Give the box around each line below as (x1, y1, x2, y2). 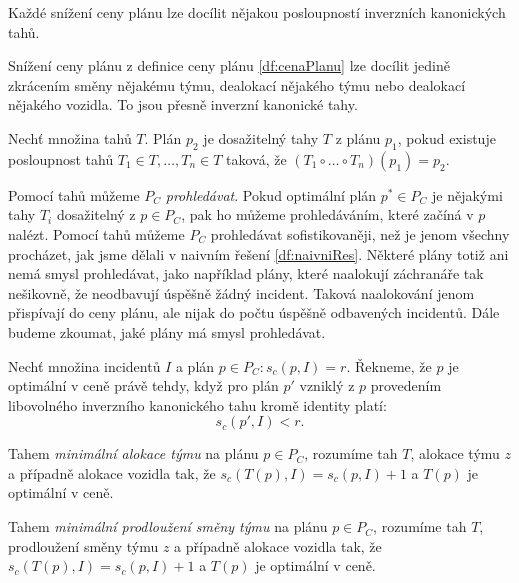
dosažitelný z (56, 204, 136, 225)
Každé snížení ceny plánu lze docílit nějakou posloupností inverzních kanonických (8, 2, 506, 22)
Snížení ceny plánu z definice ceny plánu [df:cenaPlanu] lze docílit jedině (8, 55, 451, 76)
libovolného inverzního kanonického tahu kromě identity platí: (8, 394, 387, 415)
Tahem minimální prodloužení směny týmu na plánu (8, 516, 328, 537)
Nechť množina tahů (8, 127, 132, 148)
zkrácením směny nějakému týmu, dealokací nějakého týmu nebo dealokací (8, 74, 466, 95)
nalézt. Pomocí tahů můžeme (8, 223, 185, 244)
